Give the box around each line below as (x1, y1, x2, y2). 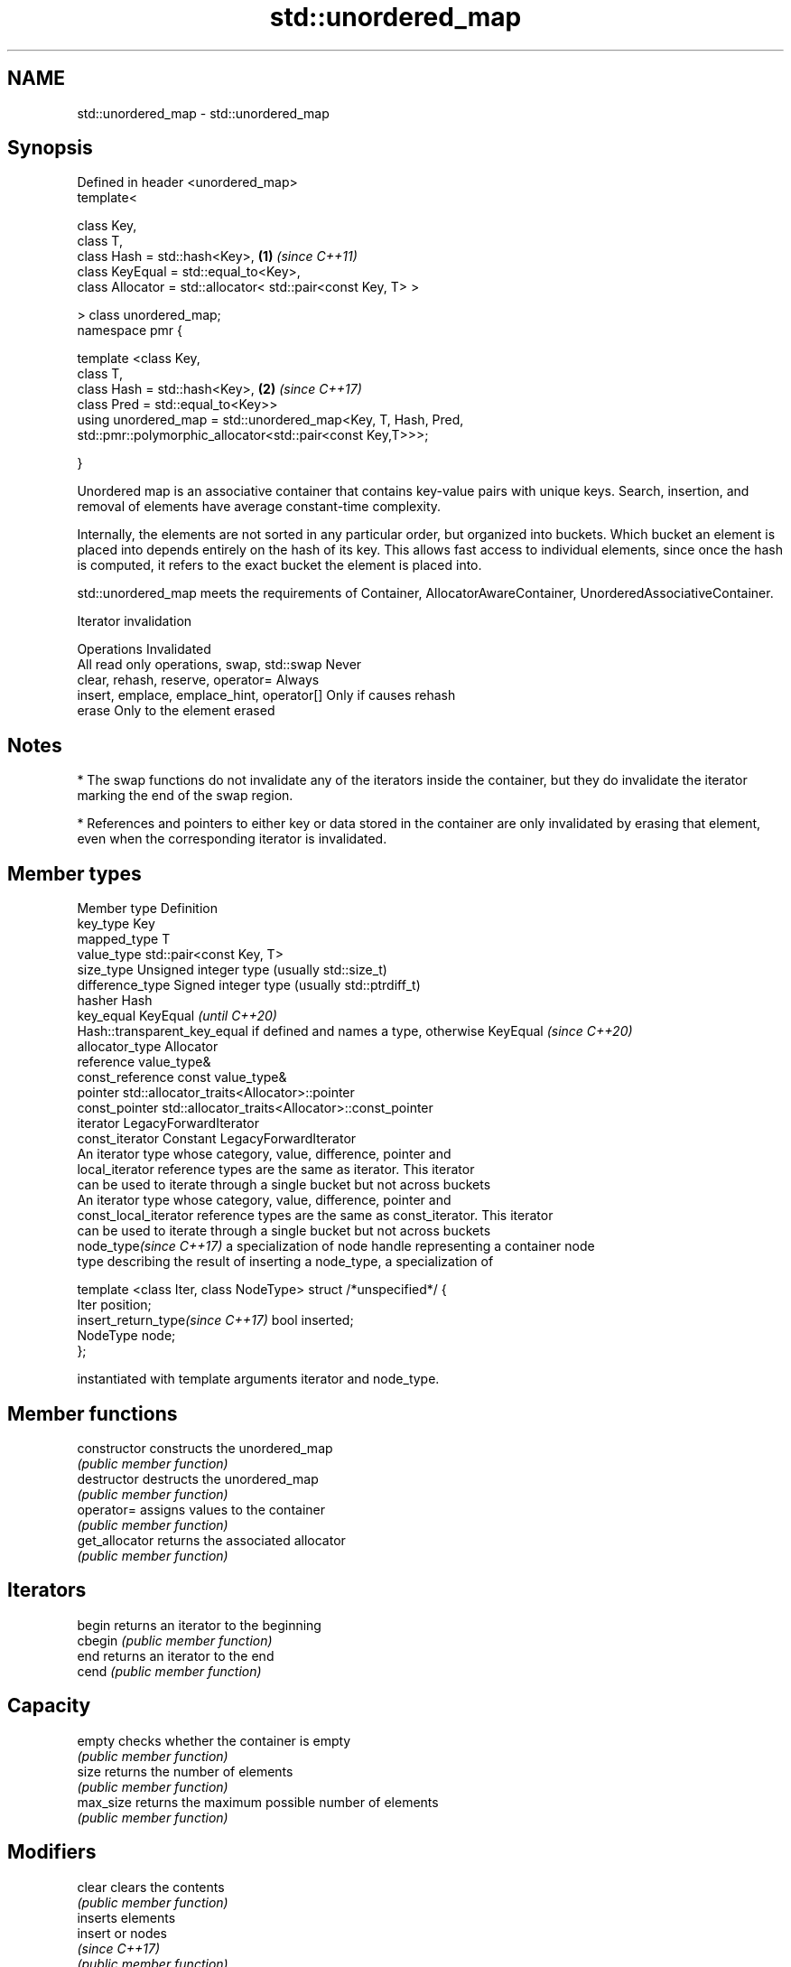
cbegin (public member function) (77, 1632, 273, 1648)
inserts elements (77, 1909, 176, 1925)
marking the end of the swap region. (77, 788, 293, 804)
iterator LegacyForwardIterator (77, 1115, 259, 1132)
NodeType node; (77, 1328, 176, 1344)
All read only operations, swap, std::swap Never (77, 657, 362, 673)
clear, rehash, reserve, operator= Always (77, 672, 320, 688)
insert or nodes (77, 1925, 168, 1941)
